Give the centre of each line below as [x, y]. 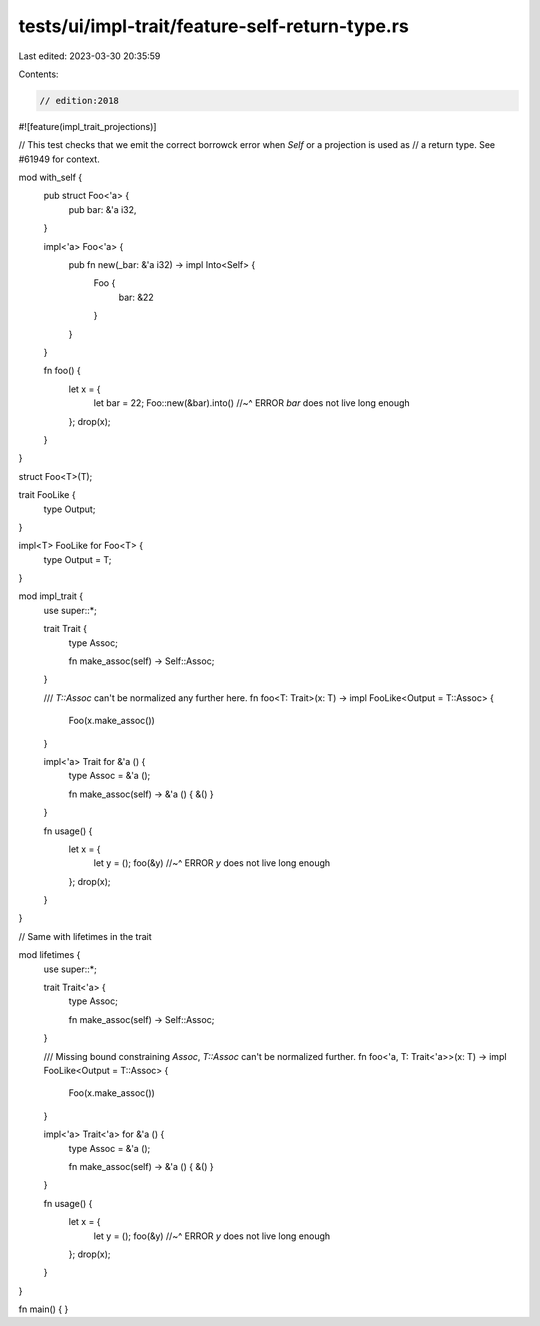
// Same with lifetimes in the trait [85, 936]
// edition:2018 [79, 100]
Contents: [38, 74]
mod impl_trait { [51, 596]
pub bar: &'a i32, [102, 209]
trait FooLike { [47, 495]
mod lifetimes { [49, 955]
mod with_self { [50, 177]
